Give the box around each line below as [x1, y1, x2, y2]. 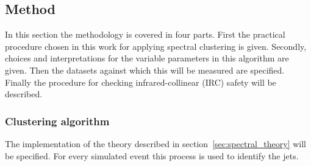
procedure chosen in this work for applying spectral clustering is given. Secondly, [5, 40, 307, 52]
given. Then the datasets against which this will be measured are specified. [5, 63, 285, 76]
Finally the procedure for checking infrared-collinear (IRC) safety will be [5, 75, 276, 88]
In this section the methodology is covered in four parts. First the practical [5, 28, 285, 41]
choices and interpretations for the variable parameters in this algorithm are [5, 52, 289, 64]
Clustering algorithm [5, 113, 110, 128]
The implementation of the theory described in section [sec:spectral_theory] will [5, 137, 306, 150]
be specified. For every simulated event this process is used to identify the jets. [5, 149, 299, 162]
